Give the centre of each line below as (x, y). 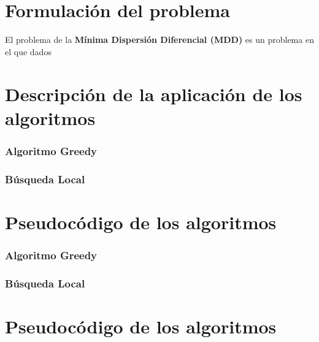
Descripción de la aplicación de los (154, 93)
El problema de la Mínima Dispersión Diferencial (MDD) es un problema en (159, 40)
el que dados (28, 51)
